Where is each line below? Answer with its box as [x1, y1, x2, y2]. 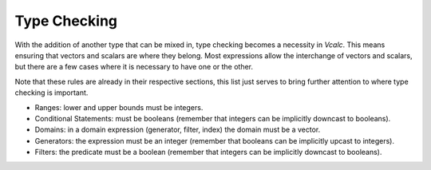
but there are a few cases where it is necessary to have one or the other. [14, 62, 254, 72]
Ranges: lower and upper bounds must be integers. [34, 102, 204, 112]
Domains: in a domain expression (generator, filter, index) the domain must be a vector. [34, 125, 321, 135]
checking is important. [14, 88, 89, 97]
